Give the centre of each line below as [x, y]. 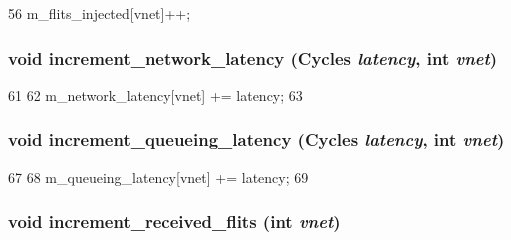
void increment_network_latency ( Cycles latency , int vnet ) [253, 57]
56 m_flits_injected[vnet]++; [99, 13]
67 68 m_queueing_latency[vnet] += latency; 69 [158, 176]
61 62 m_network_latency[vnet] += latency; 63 [155, 94]
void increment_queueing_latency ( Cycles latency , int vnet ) [256, 139]
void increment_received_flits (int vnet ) [174, 221]
